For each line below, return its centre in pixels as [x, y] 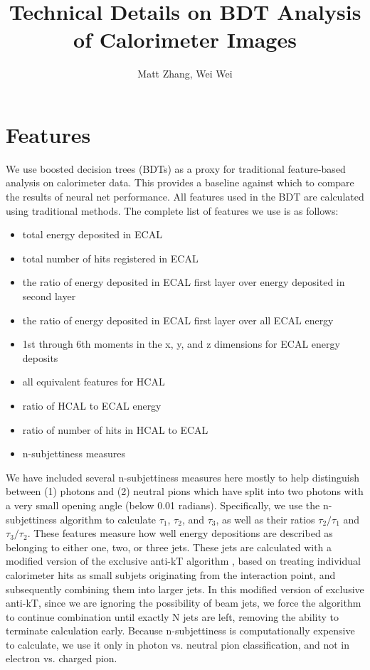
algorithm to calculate [108, 519]
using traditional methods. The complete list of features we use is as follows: [172, 210]
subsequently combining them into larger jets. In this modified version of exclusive [185, 589]
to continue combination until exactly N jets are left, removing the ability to [172, 616]
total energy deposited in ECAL [92, 234]
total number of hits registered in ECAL [110, 258]
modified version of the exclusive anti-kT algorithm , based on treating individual [183, 561]
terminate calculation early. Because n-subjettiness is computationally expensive [180, 631]
